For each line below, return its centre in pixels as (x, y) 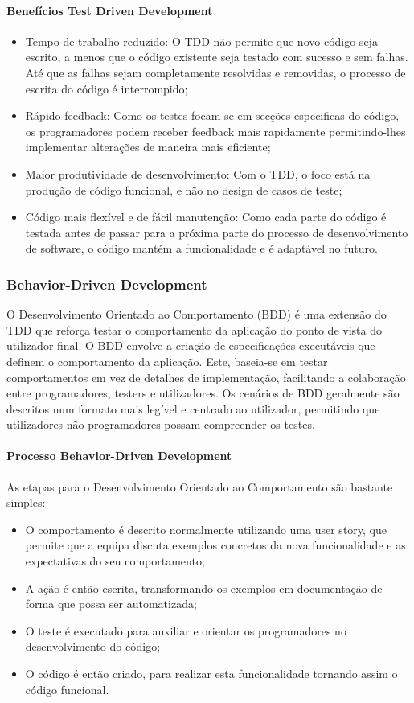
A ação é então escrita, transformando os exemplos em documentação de (204, 588)
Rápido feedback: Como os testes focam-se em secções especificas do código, (212, 115)
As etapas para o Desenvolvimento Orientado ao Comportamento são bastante (200, 486)
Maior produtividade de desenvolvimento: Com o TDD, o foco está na (198, 173)
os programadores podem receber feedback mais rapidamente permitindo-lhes (215, 131)
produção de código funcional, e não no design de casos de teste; (184, 189)
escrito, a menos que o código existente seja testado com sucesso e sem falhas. (217, 57)
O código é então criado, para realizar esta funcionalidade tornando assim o (211, 674)
